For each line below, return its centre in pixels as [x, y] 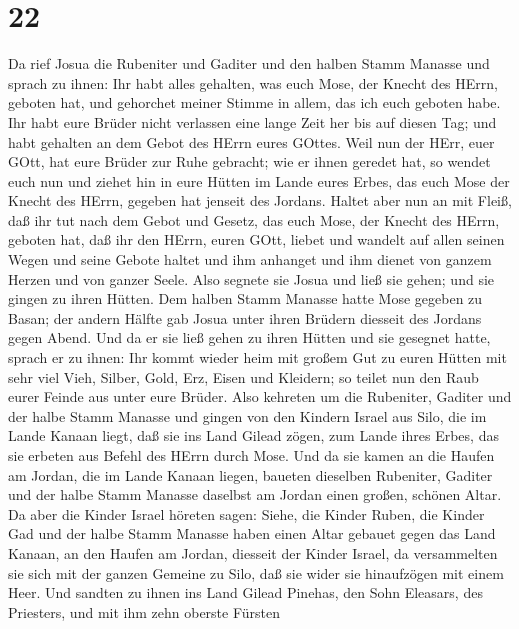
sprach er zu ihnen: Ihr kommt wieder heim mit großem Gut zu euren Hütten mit [257, 357]
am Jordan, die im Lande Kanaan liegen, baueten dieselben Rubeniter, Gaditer [250, 474]
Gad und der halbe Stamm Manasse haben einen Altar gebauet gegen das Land [252, 533]
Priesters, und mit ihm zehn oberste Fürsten [144, 611]
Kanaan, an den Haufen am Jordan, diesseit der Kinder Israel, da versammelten [253, 552]
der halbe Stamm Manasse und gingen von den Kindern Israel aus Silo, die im [247, 415]
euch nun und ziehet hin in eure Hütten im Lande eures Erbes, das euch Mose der [259, 180]
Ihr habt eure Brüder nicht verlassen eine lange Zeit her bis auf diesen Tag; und [252, 121]
